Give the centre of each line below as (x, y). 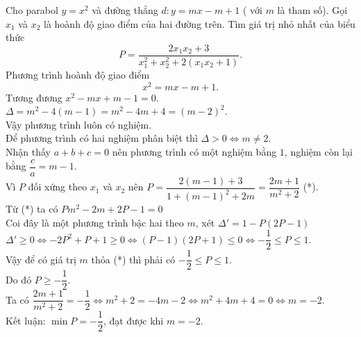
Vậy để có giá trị (41, 259)
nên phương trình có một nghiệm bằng (194, 151)
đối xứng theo (58, 187)
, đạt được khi (133, 320)
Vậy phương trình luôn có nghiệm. (79, 124)
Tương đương (34, 97)
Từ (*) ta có (32, 209)
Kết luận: (26, 320)
